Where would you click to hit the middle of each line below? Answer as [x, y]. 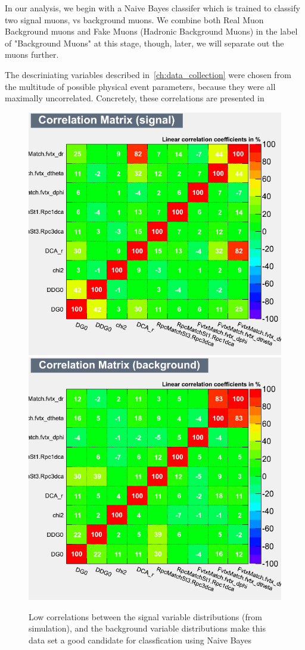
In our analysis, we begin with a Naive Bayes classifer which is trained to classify [152, 8]
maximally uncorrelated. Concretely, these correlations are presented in [135, 98]
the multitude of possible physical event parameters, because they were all [140, 86]
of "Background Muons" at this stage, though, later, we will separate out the [144, 43]
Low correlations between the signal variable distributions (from [145, 616]
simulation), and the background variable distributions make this [147, 628]
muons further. [32, 55]
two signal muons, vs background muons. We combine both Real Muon [134, 19]
